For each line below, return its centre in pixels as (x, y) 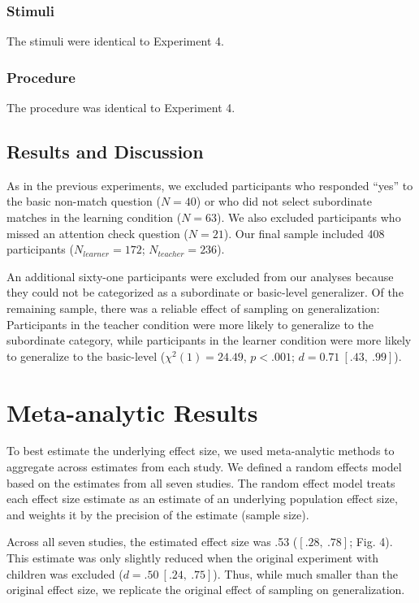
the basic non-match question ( (84, 201)
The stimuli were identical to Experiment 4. (115, 41)
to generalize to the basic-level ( (86, 356)
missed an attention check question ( (97, 233)
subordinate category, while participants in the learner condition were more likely (209, 340)
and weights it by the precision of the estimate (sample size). (158, 514)
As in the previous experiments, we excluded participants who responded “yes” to (210, 185)
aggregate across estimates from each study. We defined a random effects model (204, 467)
